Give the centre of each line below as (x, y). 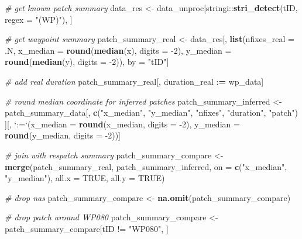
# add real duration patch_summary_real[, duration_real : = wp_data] (134, 81)
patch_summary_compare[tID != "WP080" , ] (87, 228)
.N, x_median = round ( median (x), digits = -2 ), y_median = (118, 50)
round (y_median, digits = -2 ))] (63, 135)
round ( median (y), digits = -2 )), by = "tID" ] (87, 62)
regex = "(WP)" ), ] (39, 19)
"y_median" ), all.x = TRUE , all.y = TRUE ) (85, 178)
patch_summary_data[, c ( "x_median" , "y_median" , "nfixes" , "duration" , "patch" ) (151, 112)
